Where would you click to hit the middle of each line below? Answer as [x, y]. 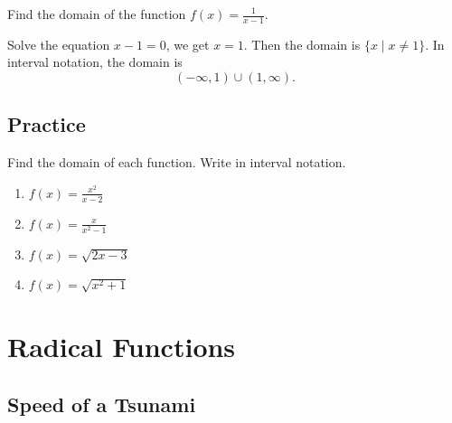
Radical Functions [122, 347]
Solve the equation [59, 44]
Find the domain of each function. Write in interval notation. [177, 162]
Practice [47, 124]
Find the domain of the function [97, 14]
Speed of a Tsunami [102, 404]
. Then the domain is [302, 44]
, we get [188, 44]
